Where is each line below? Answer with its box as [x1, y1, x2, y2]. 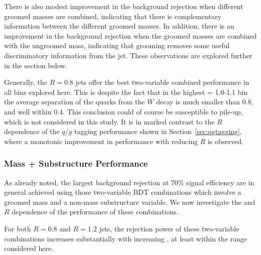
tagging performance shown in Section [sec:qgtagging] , [74, 126, 242, 137]
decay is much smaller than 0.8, [156, 96, 253, 107]
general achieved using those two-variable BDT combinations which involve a [4, 187, 241, 197]
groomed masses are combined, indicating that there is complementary [4, 11, 222, 21]
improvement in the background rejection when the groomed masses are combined [4, 30, 257, 41]
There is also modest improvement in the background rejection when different [4, 1, 243, 11]
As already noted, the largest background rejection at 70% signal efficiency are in [4, 177, 254, 187]
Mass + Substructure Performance [4, 157, 148, 170]
